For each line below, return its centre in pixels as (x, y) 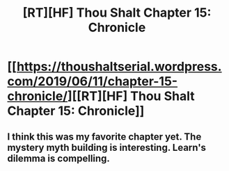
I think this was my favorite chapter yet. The (104, 137)
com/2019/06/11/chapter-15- (93, 82)
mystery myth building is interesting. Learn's (107, 147)
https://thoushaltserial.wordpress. (119, 67)
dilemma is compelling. (58, 158)
